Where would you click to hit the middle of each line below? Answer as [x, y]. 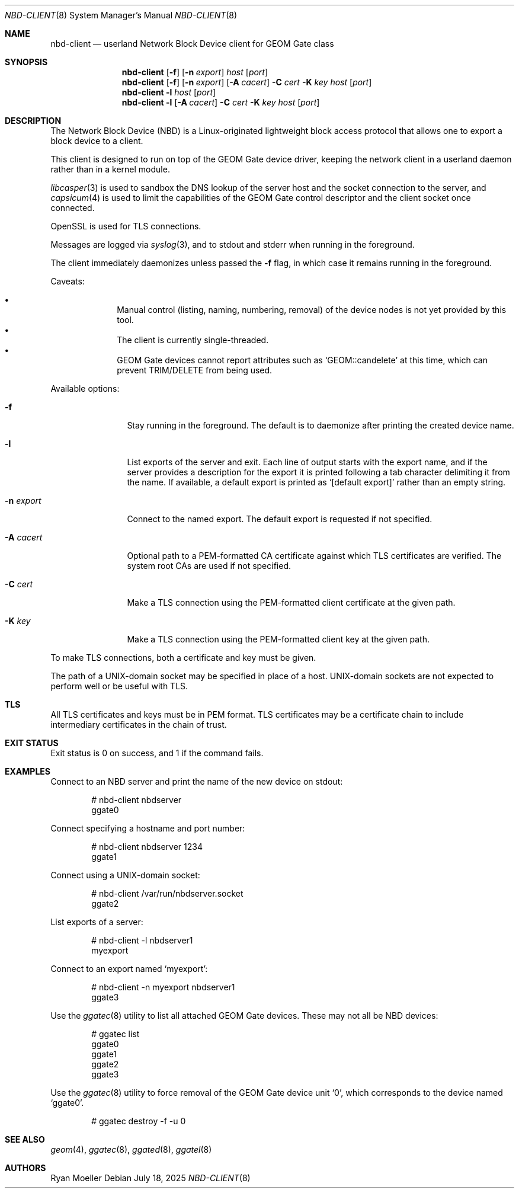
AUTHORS [25, 1168]
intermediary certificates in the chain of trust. [139, 725]
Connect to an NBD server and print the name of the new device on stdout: [197, 781]
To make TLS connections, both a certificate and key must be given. [183, 658]
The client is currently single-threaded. [193, 340]
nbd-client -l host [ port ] [169, 92]
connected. [73, 208]
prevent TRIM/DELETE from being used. [195, 370]
